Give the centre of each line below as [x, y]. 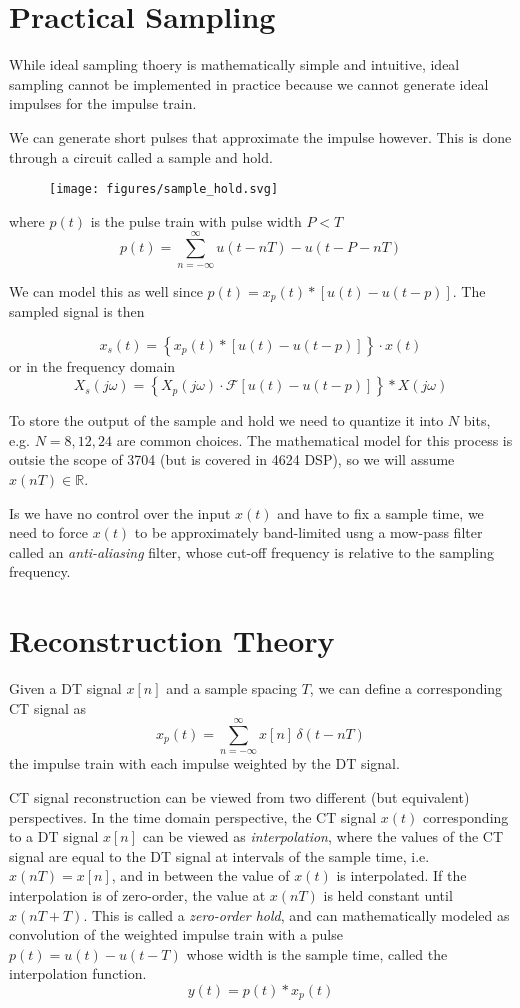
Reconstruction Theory [172, 640]
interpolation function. [78, 973]
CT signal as [48, 707]
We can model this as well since [106, 290]
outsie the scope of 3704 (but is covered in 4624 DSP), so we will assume [232, 459]
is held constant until [388, 894]
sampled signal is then [77, 310]
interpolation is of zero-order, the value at [137, 894]
